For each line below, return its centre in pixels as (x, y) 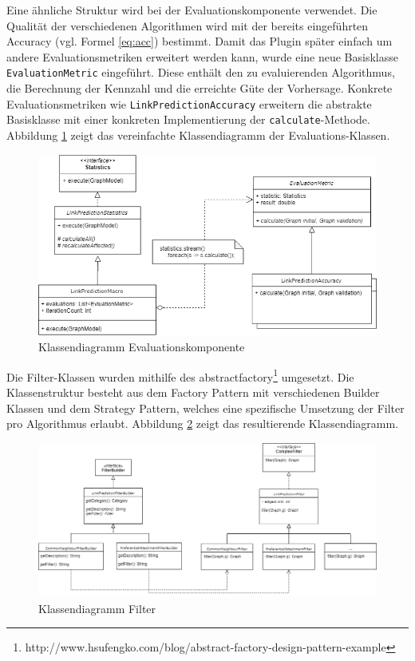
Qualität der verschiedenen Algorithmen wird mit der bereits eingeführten (188, 25)
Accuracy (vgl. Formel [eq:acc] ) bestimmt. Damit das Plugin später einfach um (200, 41)
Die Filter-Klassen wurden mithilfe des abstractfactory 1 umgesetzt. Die (180, 375)
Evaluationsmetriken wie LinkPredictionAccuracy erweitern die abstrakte (189, 103)
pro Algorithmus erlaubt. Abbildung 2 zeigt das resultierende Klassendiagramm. (203, 424)
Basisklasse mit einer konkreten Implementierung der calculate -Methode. (188, 119)
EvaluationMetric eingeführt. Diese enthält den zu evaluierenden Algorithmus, (201, 72)
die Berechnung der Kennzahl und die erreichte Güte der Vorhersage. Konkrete (200, 88)
